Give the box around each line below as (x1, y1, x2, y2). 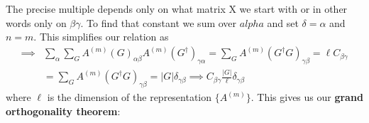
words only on (6, 15, 67, 30)
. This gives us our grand (250, 90, 363, 105)
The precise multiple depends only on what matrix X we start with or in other (6, 1, 348, 16)
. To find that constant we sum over (80, 15, 237, 30)
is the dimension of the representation (47, 90, 212, 105)
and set (267, 15, 299, 30)
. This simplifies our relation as (33, 29, 169, 44)
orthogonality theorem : (6, 103, 121, 118)
